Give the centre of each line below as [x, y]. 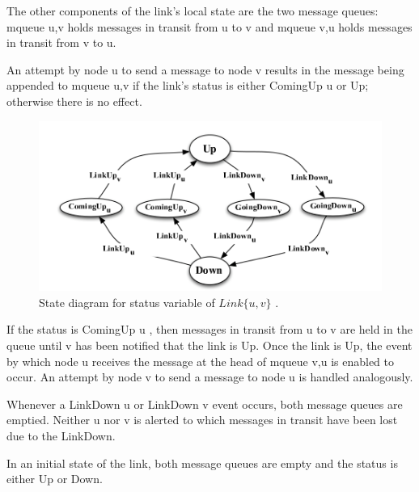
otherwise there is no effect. [74, 101]
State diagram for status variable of [127, 302]
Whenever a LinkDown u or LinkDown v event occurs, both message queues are [205, 404]
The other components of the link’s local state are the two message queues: [193, 11]
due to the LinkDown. [61, 435]
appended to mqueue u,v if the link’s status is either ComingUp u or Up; [188, 85]
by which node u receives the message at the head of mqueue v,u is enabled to [201, 361]
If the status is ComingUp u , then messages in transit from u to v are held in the [209, 329]
